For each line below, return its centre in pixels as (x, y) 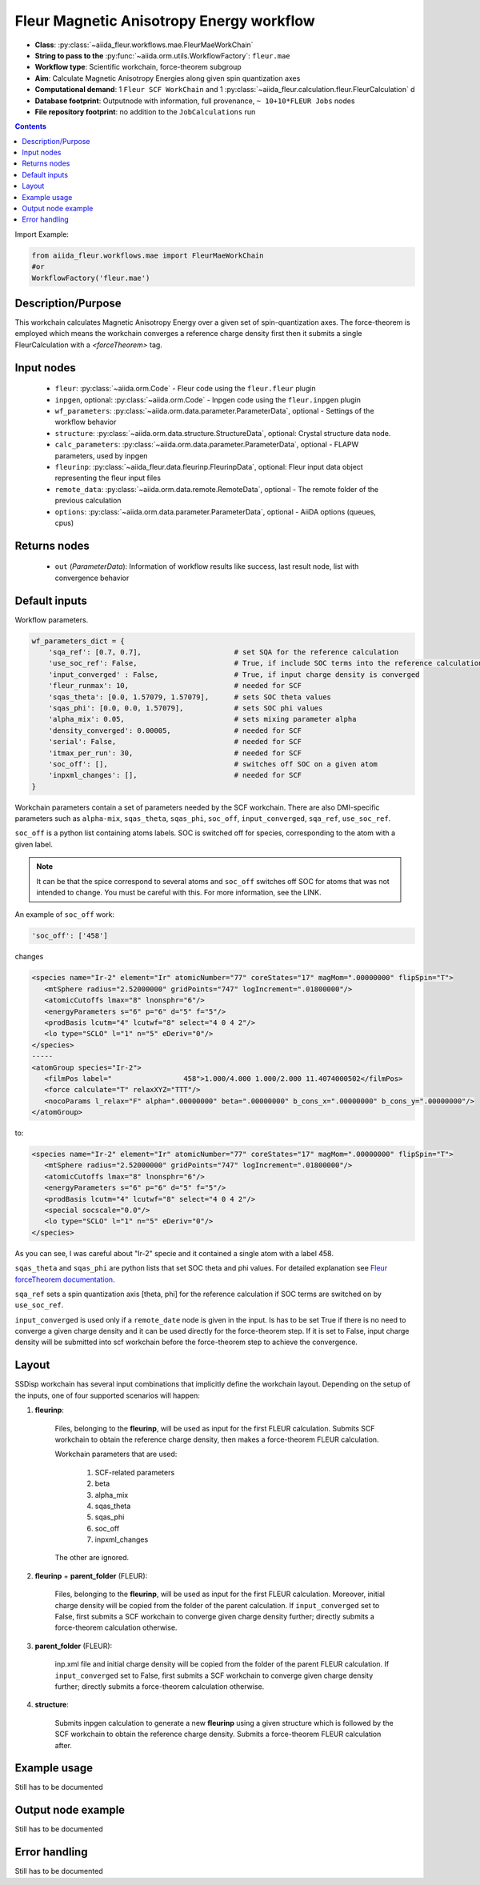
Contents (31, 126)
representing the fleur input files (108, 478)
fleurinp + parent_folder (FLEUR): (91, 1575)
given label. (34, 844)
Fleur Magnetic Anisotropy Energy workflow (165, 21)
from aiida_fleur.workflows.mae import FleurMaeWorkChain (148, 255)
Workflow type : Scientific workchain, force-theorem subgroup (138, 67)
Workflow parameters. (52, 619)
